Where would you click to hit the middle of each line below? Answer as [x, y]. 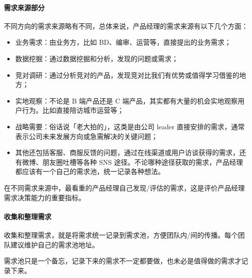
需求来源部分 [24, 7]
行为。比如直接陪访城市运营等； [73, 110]
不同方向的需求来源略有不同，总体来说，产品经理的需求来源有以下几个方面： [126, 26]
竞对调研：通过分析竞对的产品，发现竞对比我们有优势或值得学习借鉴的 [127, 75]
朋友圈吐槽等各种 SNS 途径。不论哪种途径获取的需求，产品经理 [143, 162]
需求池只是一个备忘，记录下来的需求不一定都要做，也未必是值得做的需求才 [123, 261]
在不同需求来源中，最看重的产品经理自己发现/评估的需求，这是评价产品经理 [124, 187]
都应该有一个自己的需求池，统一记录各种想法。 [90, 171]
